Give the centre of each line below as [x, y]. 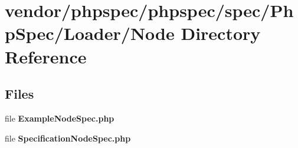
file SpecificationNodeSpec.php [68, 138]
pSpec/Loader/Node [90, 33]
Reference [46, 56]
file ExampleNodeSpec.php [60, 118]
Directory [221, 33]
